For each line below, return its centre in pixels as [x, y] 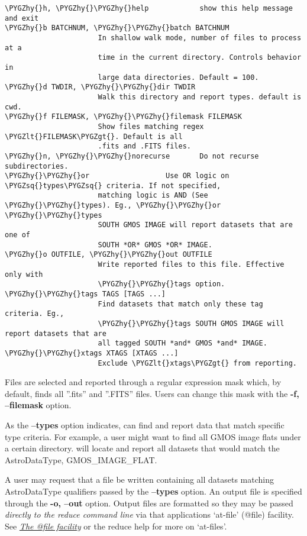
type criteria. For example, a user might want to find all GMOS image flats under [153, 436]
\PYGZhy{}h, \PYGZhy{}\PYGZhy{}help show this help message [149, 8]
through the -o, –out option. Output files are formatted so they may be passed [149, 503]
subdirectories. [37, 166]
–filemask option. [38, 405]
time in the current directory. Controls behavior [200, 58]
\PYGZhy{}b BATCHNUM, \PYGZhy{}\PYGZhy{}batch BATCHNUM [117, 28]
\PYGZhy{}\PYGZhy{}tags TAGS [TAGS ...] [85, 294]
